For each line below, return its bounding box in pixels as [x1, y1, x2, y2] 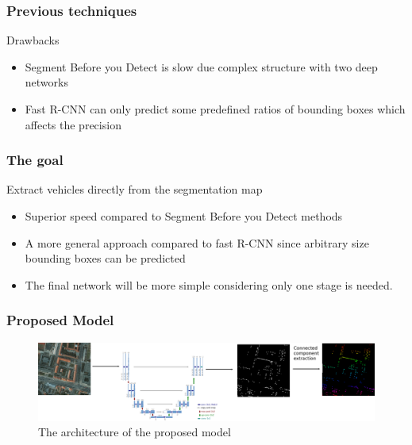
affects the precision [25, 116, 121, 132]
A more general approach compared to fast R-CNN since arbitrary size [25, 234, 369, 251]
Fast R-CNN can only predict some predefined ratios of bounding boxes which [25, 101, 406, 117]
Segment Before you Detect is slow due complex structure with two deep [25, 58, 378, 75]
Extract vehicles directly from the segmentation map [6, 181, 263, 198]
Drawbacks [6, 32, 60, 48]
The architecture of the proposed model [38, 424, 231, 440]
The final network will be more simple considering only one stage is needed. [25, 276, 393, 293]
